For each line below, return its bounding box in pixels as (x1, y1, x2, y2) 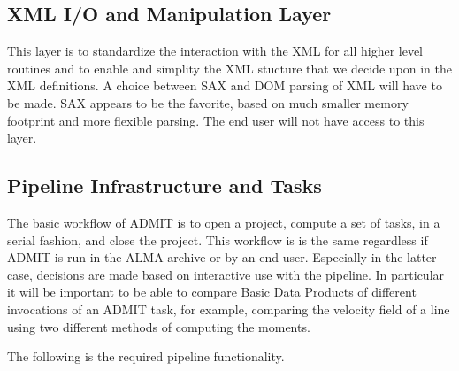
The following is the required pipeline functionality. (7, 347, 285, 366)
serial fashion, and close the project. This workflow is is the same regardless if (7, 230, 428, 249)
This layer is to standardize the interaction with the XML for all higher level (7, 42, 424, 60)
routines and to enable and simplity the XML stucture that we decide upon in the (7, 58, 452, 77)
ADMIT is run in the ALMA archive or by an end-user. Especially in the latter (7, 248, 437, 267)
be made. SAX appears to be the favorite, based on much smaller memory (7, 93, 409, 112)
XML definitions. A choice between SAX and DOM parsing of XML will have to (7, 76, 442, 95)
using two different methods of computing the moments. (7, 317, 310, 336)
